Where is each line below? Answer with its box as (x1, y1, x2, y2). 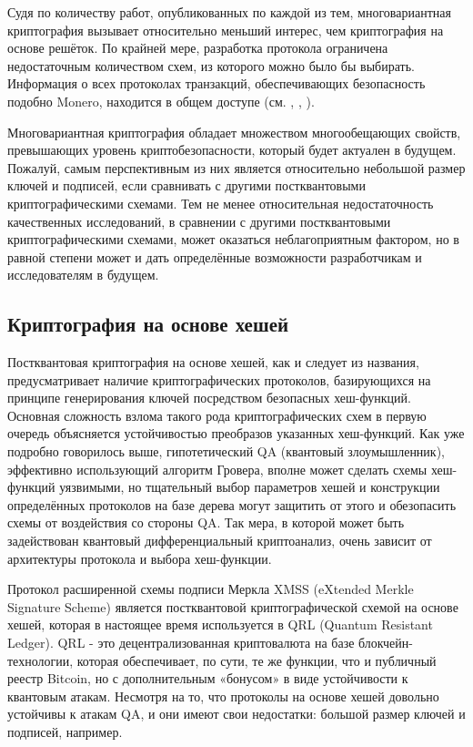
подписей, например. (7, 721, 123, 741)
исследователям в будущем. (7, 265, 159, 284)
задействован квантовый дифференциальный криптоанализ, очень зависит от (7, 531, 432, 550)
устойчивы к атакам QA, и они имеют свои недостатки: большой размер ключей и (7, 704, 466, 723)
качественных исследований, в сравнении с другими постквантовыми (7, 211, 391, 230)
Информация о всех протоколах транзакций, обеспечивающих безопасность (7, 74, 426, 93)
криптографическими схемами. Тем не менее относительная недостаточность (7, 193, 434, 212)
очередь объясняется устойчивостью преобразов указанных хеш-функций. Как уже (7, 424, 465, 443)
